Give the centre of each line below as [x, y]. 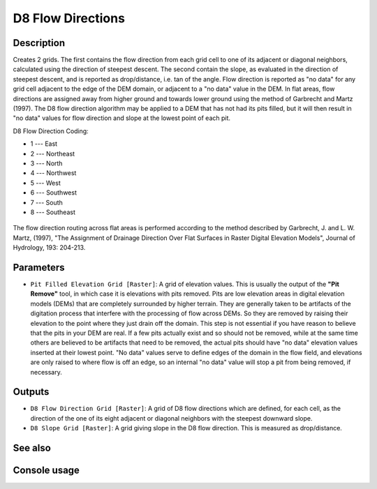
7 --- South [46, 202]
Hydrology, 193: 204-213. [49, 248]
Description [39, 43]
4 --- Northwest [53, 173]
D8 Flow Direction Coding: [51, 131]
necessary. [46, 372]
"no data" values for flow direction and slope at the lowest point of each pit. [121, 118]
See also [32, 448]
